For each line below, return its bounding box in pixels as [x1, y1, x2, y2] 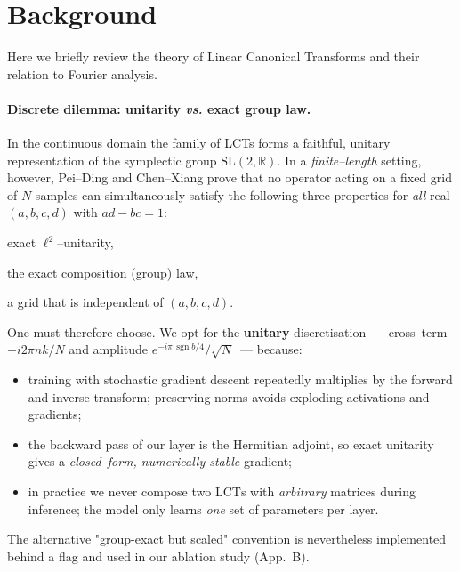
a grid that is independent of [7, 293, 164, 311]
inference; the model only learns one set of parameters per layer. [28, 499, 379, 518]
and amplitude [69, 340, 149, 359]
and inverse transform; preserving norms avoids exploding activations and [28, 387, 430, 406]
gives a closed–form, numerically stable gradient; [28, 452, 293, 471]
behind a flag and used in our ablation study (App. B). [7, 546, 310, 565]
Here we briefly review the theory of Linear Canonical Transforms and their [7, 47, 420, 66]
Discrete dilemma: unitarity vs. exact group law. [7, 99, 311, 117]
